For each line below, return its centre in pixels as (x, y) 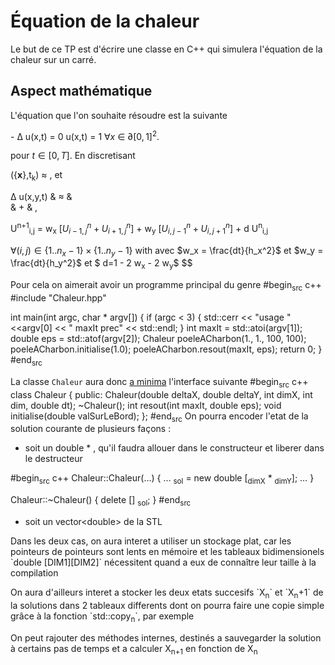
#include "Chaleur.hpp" (58, 298)
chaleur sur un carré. (53, 59)
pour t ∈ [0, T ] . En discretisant (73, 156)
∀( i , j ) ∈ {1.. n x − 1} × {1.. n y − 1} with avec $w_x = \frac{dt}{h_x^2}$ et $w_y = (167, 251)
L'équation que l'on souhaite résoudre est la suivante (119, 115)
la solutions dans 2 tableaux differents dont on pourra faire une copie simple (167, 605)
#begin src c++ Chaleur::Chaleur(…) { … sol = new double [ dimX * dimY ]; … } (162, 479)
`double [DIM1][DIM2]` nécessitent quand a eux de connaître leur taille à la (163, 562)
